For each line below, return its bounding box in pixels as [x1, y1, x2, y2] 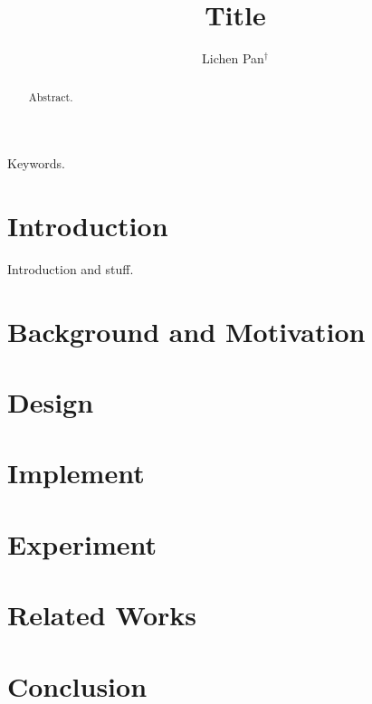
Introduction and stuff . [7, 259, 134, 278]
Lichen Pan [202, 49, 264, 68]
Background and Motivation [7, 312, 366, 349]
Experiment [7, 525, 157, 562]
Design [7, 384, 94, 421]
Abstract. [28, 89, 73, 104]
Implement [7, 454, 145, 491]
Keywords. [7, 154, 65, 173]
